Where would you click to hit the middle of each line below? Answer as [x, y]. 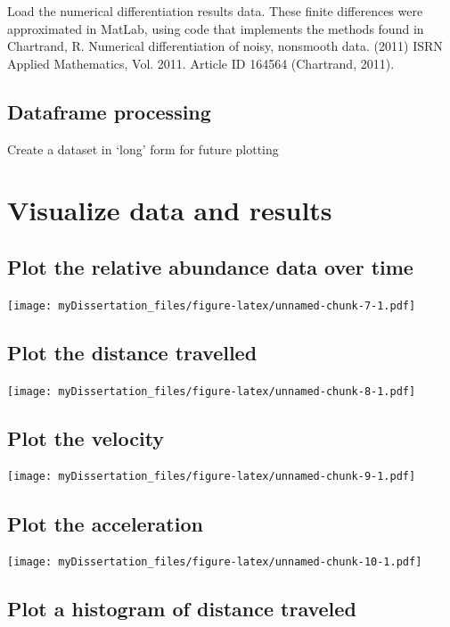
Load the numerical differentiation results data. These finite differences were [215, 11]
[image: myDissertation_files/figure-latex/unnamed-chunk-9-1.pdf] [212, 477]
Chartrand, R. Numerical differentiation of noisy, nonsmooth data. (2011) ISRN [225, 46]
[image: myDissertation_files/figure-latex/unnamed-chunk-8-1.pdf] [212, 391]
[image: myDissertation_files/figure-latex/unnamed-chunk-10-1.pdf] [215, 562]
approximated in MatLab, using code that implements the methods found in [216, 28]
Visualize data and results [170, 210]
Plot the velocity [86, 437]
